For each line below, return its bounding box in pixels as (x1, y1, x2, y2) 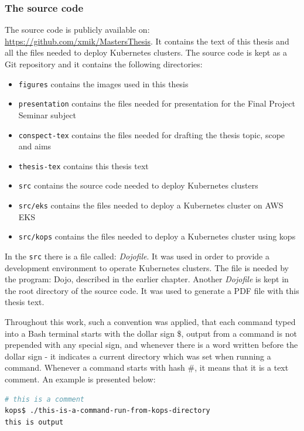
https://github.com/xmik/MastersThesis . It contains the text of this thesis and (5, 35, 289, 47)
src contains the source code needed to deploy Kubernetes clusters (18, 179, 258, 191)
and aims (18, 140, 52, 152)
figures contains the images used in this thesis (18, 77, 189, 90)
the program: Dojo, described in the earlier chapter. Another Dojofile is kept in (5, 273, 289, 285)
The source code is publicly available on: (5, 23, 150, 36)
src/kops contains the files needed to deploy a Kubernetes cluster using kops (18, 230, 296, 242)
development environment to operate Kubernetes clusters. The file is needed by (5, 261, 289, 273)
